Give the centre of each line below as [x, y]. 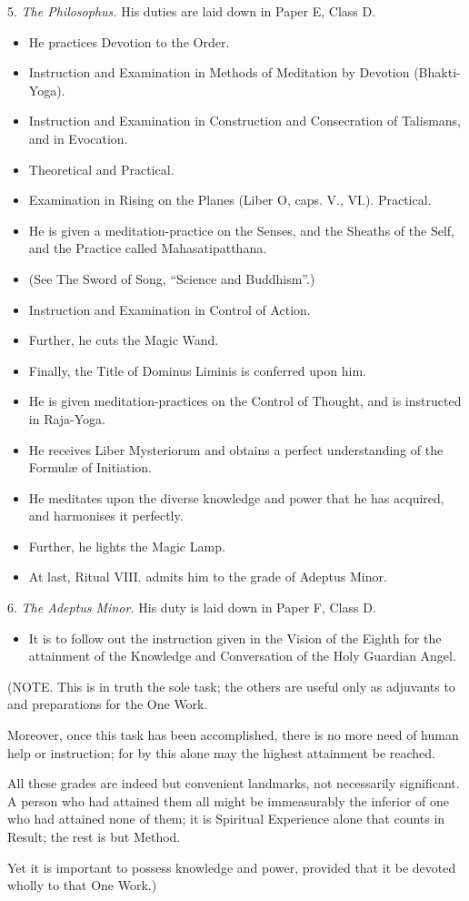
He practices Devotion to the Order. [129, 41]
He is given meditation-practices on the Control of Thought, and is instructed [245, 401]
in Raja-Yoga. [67, 418]
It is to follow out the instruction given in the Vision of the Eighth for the [235, 638]
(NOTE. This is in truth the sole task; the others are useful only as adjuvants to [231, 686]
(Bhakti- [437, 72]
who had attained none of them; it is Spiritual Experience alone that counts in [226, 819]
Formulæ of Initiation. [90, 467]
